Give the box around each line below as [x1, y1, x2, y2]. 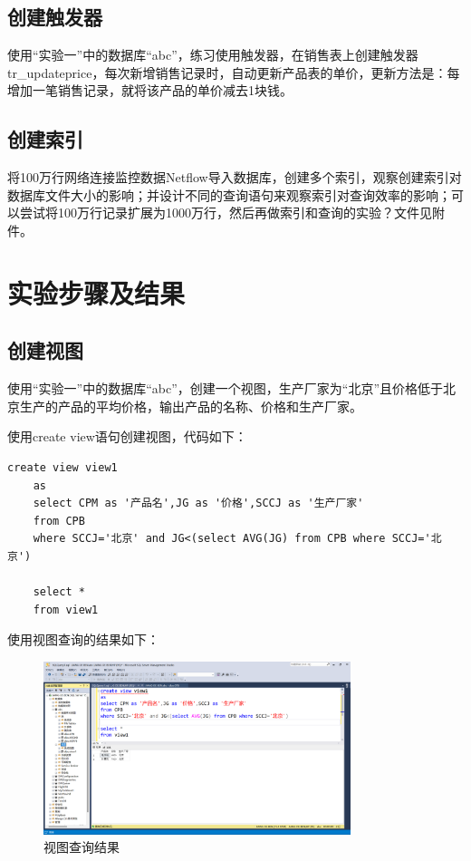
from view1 [33, 603, 99, 616]
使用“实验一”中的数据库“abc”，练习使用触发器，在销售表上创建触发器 [7, 45, 418, 64]
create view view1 [7, 460, 118, 474]
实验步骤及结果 [7, 274, 186, 311]
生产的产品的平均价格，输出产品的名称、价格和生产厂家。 [19, 396, 362, 415]
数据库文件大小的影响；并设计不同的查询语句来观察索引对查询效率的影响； [7, 185, 451, 204]
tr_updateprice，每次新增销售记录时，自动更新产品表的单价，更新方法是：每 [7, 63, 460, 82]
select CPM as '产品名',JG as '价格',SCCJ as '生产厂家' [33, 497, 364, 510]
